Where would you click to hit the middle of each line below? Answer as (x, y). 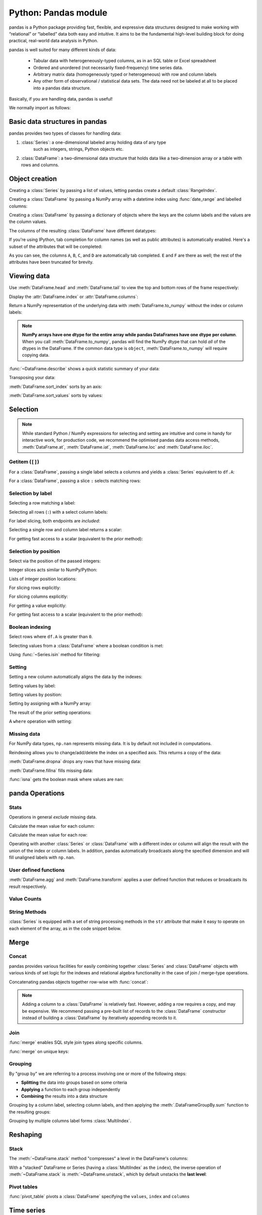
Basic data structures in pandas (58, 122)
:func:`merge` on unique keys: (39, 1051)
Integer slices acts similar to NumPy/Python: (53, 570)
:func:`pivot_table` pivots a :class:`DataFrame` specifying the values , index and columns (99, 1197)
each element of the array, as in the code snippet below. (65, 928)
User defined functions (37, 870)
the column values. (28, 222)
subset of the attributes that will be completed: (56, 246)
